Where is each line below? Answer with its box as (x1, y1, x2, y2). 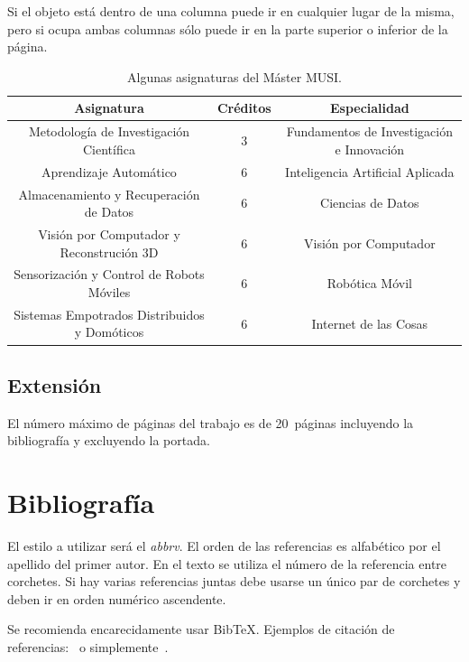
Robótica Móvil (326, 274, 412, 293)
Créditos (216, 98, 271, 117)
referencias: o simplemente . (7, 637, 169, 656)
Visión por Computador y (38, 224, 180, 243)
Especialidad (329, 98, 409, 117)
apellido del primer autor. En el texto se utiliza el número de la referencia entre (7, 554, 447, 573)
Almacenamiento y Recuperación (18, 184, 200, 203)
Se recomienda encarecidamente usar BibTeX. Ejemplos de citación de (7, 620, 395, 639)
